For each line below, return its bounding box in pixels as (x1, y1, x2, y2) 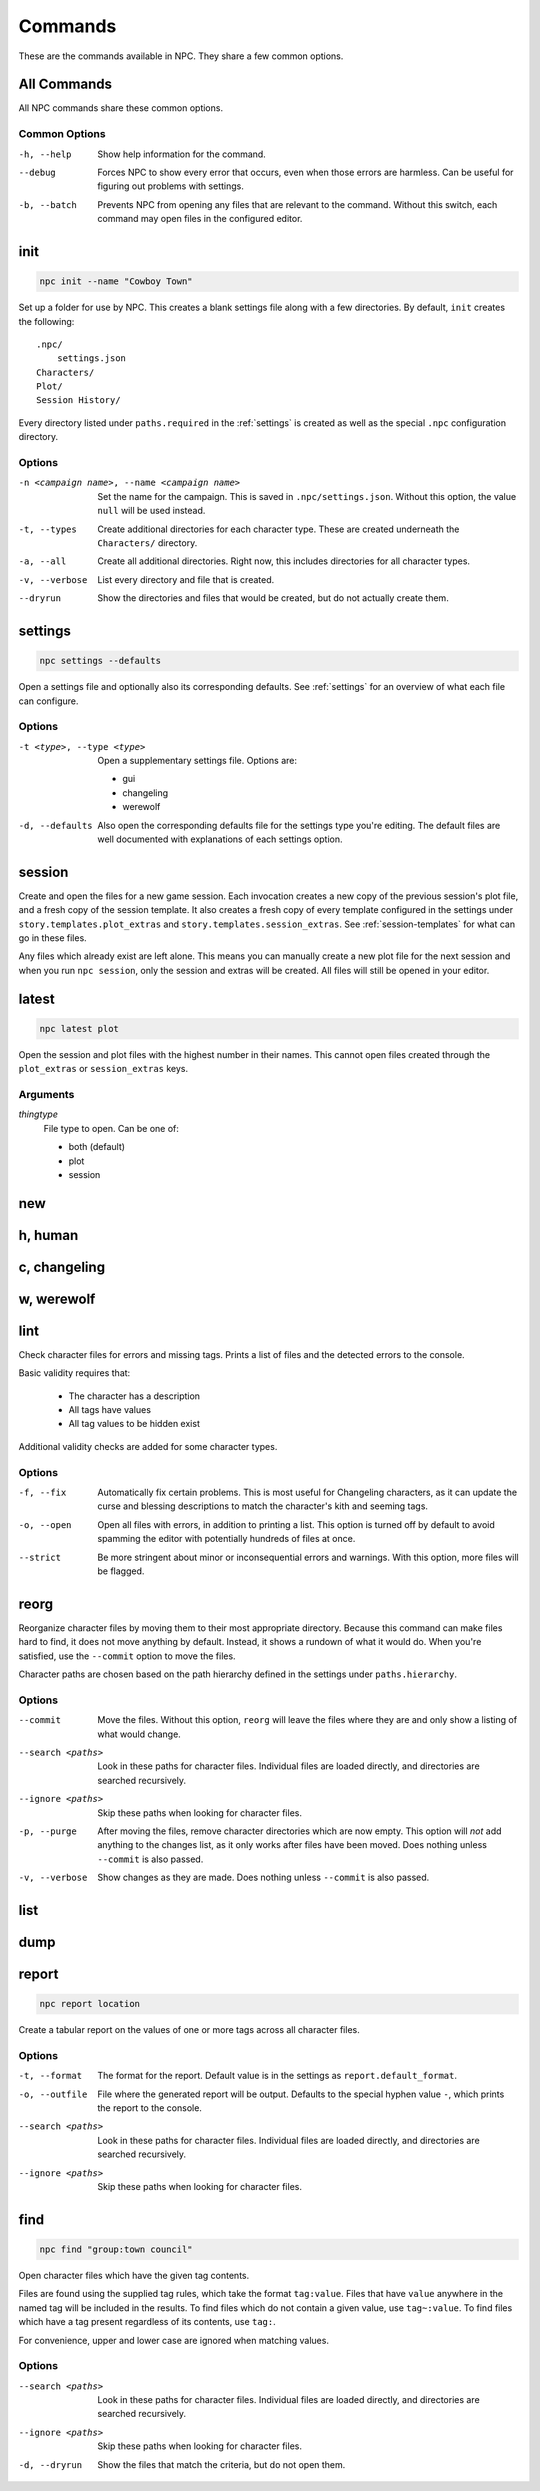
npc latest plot (39, 1023, 120, 1034)
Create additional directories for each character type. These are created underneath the (97, 523, 460, 535)
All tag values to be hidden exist (68, 1418, 200, 1430)
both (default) (68, 1141, 125, 1153)
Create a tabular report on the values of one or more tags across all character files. (18, 2024, 360, 2036)
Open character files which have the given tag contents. (18, 2269, 250, 2281)
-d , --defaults (18, 820, 94, 831)
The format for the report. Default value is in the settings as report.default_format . (97, 2070, 457, 2082)
